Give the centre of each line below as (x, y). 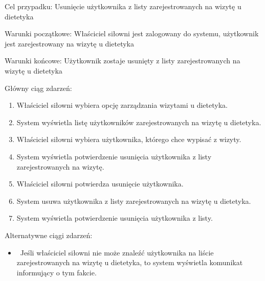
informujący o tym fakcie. (57, 272)
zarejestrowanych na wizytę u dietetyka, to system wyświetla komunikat (130, 262)
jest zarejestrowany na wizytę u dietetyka (69, 43)
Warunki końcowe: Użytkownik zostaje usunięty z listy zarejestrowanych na (123, 61)
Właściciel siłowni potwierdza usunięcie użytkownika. (100, 184)
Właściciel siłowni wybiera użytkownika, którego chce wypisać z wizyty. (129, 139)
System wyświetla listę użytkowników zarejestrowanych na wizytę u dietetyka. (139, 122)
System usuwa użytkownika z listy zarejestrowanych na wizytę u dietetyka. (134, 201)
